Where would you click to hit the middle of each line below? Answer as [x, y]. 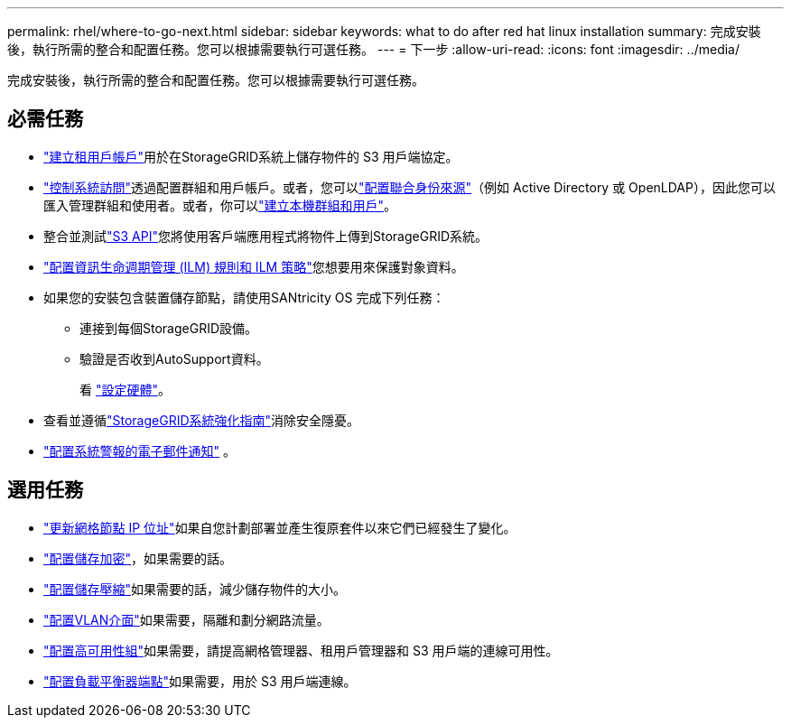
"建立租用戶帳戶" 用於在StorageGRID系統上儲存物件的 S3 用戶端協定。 [251, 156]
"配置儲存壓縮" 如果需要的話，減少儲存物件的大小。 [195, 589]
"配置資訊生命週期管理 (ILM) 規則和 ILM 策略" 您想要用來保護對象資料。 [254, 266]
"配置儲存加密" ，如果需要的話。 [138, 558]
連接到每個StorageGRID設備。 [169, 328]
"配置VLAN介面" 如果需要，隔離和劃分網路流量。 [186, 619]
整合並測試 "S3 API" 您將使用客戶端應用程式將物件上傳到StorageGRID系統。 [266, 236]
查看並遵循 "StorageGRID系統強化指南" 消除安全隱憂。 [202, 420]
